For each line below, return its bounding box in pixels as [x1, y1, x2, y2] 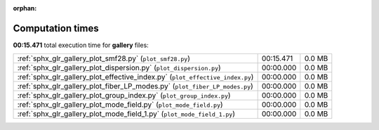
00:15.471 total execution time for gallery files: [13, 41, 149, 49]
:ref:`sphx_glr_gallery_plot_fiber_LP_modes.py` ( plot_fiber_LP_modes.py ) [17, 82, 254, 91]
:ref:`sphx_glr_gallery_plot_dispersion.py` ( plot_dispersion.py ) [17, 63, 221, 73]
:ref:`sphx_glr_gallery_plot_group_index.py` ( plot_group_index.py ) [17, 91, 231, 100]
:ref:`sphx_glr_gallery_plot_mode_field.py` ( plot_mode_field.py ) [17, 100, 224, 110]
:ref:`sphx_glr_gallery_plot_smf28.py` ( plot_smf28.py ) [17, 53, 191, 63]
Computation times [13, 22, 99, 34]
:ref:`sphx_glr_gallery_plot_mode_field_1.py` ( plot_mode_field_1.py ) [17, 109, 235, 119]
